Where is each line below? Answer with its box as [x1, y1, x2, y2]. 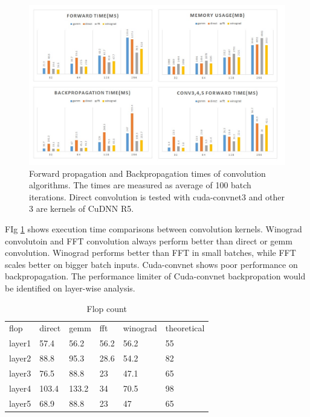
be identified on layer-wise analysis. [5, 281, 135, 294]
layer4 [9, 381, 31, 394]
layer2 [9, 352, 31, 364]
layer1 [9, 337, 31, 349]
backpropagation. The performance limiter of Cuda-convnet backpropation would [5, 270, 306, 282]
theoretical [165, 322, 205, 334]
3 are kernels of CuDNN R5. [29, 202, 134, 215]
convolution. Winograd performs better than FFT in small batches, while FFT [5, 246, 296, 259]
